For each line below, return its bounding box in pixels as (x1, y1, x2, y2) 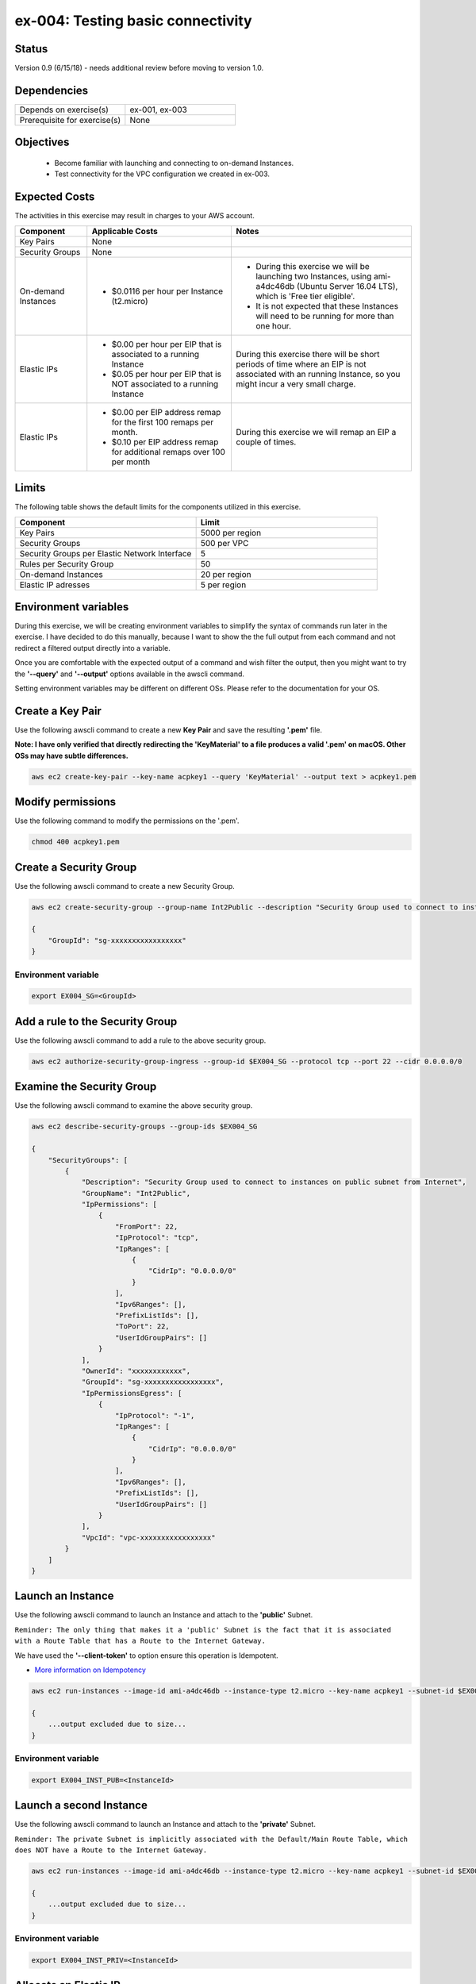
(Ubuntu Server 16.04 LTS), (296, 280, 398, 291)
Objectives (14, 136, 70, 149)
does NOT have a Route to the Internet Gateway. (14, 1846, 208, 1855)
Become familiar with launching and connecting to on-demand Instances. (54, 158, 294, 167)
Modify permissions (14, 795, 117, 809)
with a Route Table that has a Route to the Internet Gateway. (14, 1636, 266, 1646)
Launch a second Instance (14, 1798, 148, 1813)
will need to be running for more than (255, 310, 394, 321)
